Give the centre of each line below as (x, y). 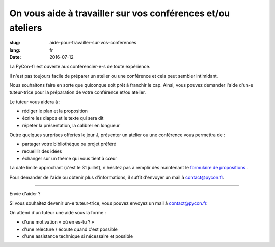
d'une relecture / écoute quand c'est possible (70, 229)
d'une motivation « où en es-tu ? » (58, 222)
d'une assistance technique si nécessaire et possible (78, 236)
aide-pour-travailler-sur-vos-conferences (93, 43)
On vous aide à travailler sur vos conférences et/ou (120, 13)
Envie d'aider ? (25, 193)
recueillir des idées (42, 151)
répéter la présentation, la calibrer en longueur (71, 126)
